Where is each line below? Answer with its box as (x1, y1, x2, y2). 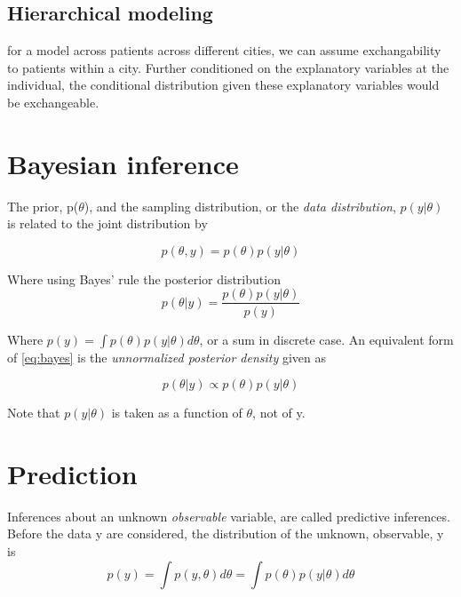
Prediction (7, 455, 138, 491)
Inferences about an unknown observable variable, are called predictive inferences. (7, 506, 450, 525)
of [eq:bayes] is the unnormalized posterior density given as (7, 347, 327, 366)
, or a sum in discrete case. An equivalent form (199, 330, 454, 348)
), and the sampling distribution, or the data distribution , (83, 196, 396, 215)
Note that (7, 403, 60, 422)
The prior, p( (7, 196, 79, 215)
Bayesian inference (7, 145, 239, 181)
